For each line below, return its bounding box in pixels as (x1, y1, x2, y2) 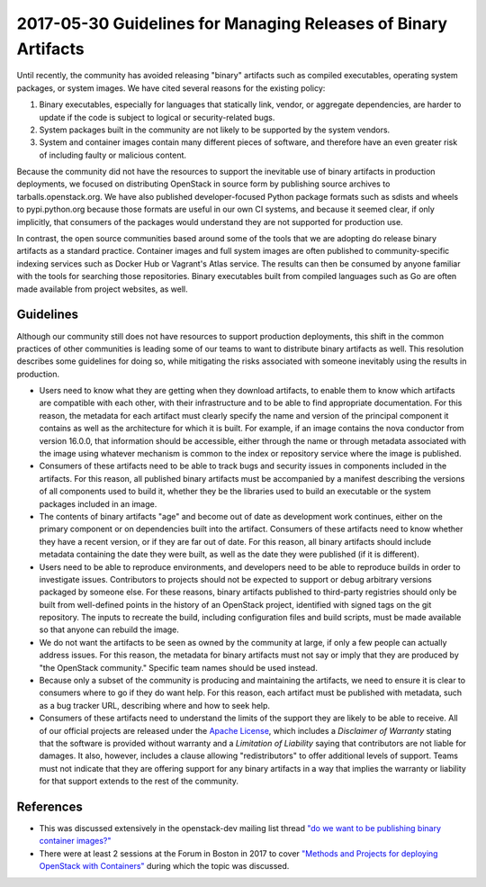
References (16, 799, 83, 814)
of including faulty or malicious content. (39, 149, 187, 160)
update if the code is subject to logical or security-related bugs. (39, 112, 275, 122)
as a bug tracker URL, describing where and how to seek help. (39, 700, 270, 711)
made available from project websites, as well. (16, 284, 188, 294)
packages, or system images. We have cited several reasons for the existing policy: (16, 82, 326, 94)
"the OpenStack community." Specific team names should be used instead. (39, 662, 319, 673)
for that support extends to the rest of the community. (39, 775, 238, 787)
